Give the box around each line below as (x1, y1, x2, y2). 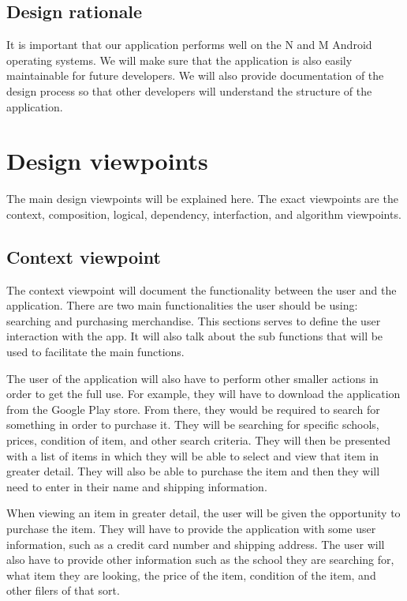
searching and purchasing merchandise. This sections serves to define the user (6, 312, 381, 329)
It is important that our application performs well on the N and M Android (6, 36, 372, 53)
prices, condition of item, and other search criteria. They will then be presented (6, 432, 390, 449)
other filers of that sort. (6, 582, 120, 599)
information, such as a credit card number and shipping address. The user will (6, 535, 385, 552)
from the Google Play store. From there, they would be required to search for (6, 400, 380, 417)
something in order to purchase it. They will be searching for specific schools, (6, 416, 379, 433)
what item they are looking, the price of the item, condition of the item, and (6, 566, 376, 583)
